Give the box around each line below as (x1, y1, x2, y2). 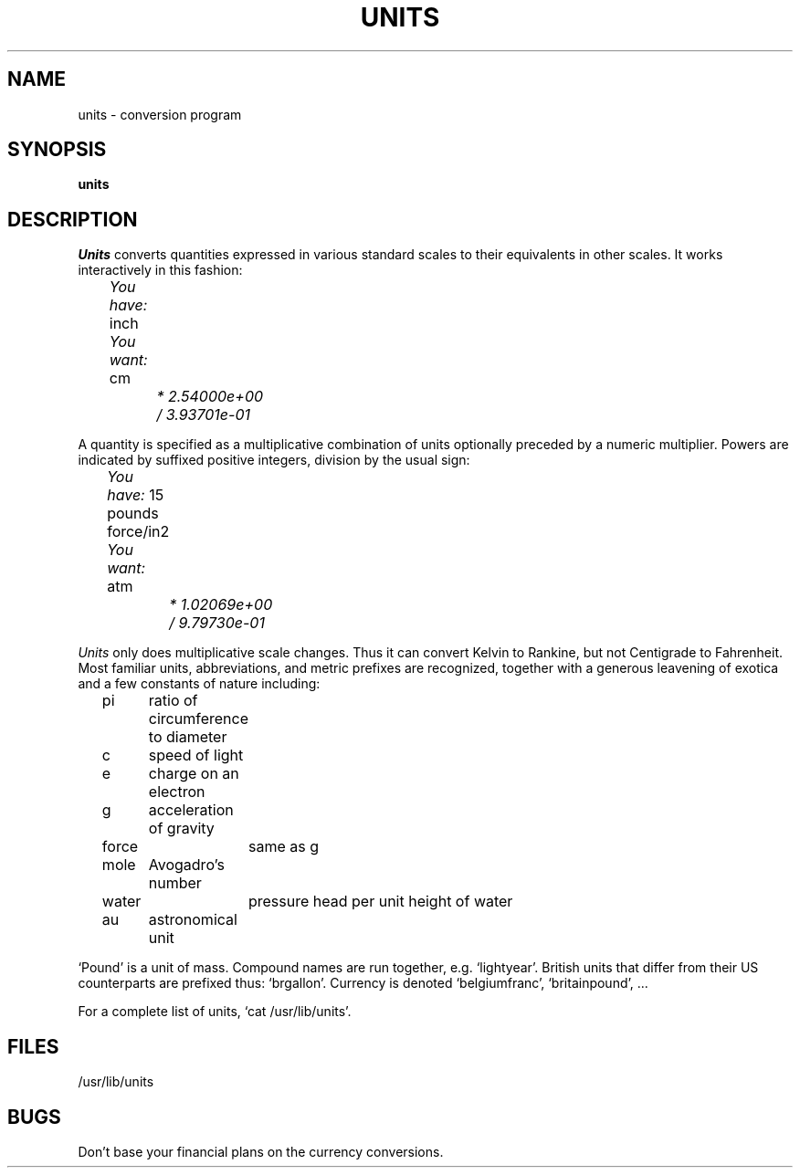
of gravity (148, 819, 215, 838)
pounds (107, 504, 159, 523)
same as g (247, 837, 319, 856)
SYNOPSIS (7, 138, 107, 162)
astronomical (148, 910, 237, 929)
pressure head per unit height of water (247, 892, 513, 911)
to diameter (148, 728, 227, 747)
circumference (148, 709, 248, 729)
